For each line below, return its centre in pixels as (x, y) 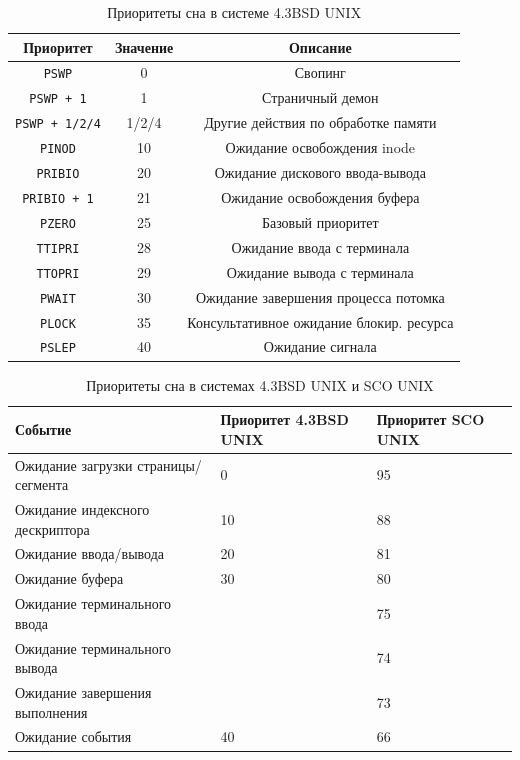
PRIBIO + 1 (58, 198)
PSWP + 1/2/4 (58, 124)
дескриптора (52, 528)
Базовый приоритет (320, 221)
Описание (320, 46)
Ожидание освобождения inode (320, 147)
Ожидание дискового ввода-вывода (320, 172)
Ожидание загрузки (74, 464)
